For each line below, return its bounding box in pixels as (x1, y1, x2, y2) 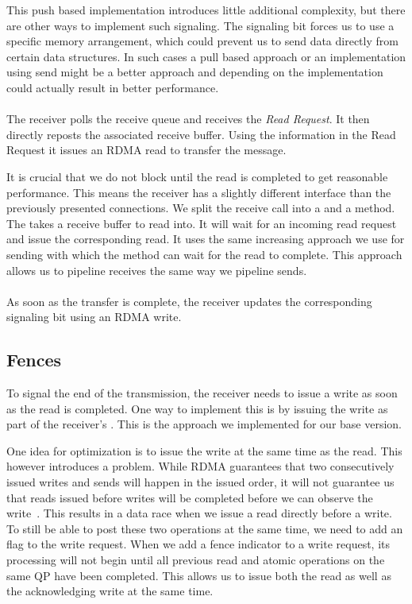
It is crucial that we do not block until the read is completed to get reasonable (6, 168, 388, 184)
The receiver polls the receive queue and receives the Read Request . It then (6, 110, 370, 127)
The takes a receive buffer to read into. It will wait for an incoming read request (6, 215, 397, 231)
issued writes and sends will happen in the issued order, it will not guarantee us (6, 474, 395, 490)
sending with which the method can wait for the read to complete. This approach (6, 246, 402, 262)
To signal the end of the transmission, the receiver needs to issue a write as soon (6, 385, 398, 401)
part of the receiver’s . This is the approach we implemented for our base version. (6, 416, 402, 432)
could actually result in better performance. (6, 79, 219, 95)
